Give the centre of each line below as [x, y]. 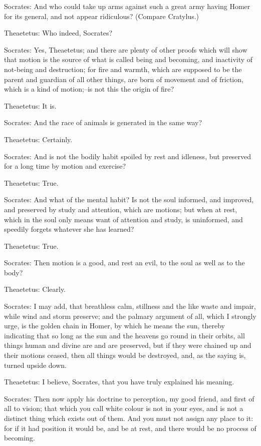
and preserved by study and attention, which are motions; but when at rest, [121, 209]
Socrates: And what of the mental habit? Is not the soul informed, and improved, [129, 199]
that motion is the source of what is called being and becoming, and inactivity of [128, 59]
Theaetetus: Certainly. [38, 139]
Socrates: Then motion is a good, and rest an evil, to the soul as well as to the [124, 263]
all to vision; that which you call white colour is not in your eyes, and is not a [124, 408]
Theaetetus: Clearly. [35, 289]
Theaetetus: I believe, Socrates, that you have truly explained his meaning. [119, 382]
